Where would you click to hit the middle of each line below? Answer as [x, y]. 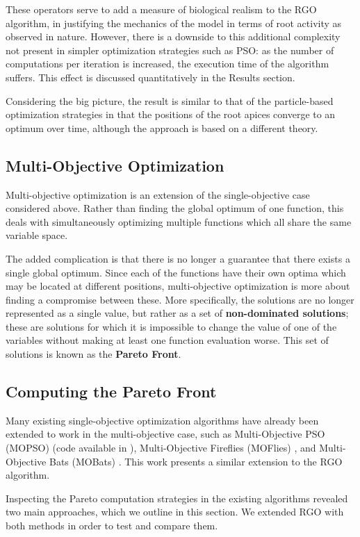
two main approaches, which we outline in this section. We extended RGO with [175, 512]
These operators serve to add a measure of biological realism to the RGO [161, 9]
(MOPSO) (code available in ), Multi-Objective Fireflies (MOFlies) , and [161, 448]
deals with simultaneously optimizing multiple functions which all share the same [179, 221]
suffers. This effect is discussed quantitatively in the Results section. [150, 77]
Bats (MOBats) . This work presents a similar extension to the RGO [196, 461]
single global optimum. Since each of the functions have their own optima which [176, 272]
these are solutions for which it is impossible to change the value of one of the [171, 326]
